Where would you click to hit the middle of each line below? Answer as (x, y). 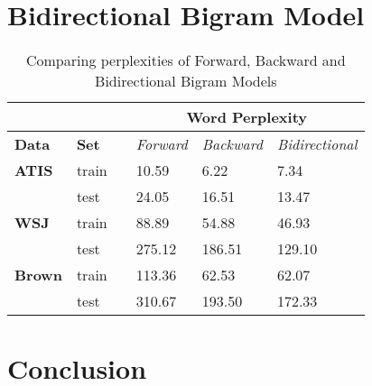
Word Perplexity (247, 117)
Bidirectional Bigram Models (186, 81)
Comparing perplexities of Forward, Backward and (186, 60)
